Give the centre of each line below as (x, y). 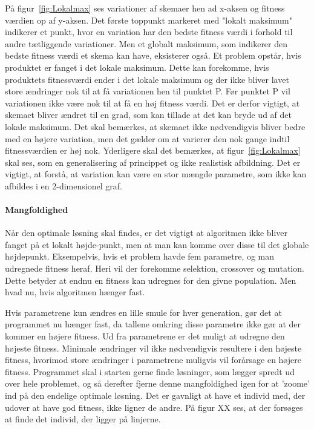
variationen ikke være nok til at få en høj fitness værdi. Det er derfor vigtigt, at (152, 103)
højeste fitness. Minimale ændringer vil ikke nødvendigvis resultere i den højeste (153, 348)
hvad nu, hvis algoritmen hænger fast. (75, 292)
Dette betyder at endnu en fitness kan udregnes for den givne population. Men (151, 280)
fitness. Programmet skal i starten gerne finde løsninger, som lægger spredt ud (150, 371)
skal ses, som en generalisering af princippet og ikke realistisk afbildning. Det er (153, 162)
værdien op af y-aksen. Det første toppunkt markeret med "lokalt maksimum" (149, 20)
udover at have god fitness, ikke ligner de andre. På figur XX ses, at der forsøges (154, 407)
